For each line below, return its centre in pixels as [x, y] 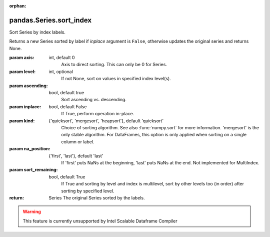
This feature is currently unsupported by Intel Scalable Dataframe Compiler [100, 221]
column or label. [78, 142]
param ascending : [28, 86]
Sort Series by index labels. [37, 32]
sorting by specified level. [88, 191]
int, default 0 [62, 58]
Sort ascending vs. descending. [94, 100]
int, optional [61, 71]
